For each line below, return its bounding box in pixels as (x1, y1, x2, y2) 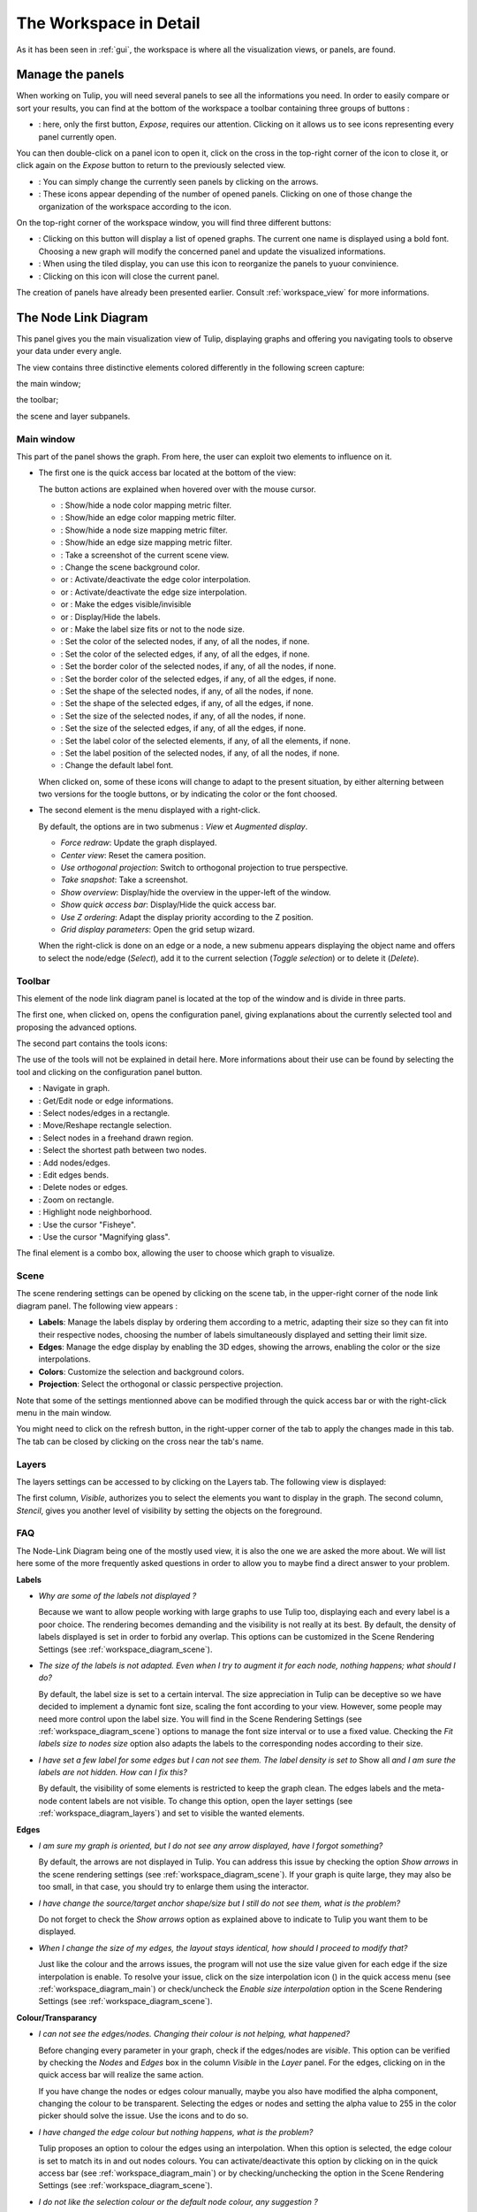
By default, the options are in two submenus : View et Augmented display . (38, 821, 308, 832)
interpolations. (38, 1354, 92, 1364)
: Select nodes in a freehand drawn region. (38, 1133, 194, 1143)
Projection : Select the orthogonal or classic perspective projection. (38, 1379, 284, 1389)
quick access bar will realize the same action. (38, 2070, 204, 2080)
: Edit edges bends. (38, 1169, 110, 1180)
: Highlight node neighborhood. (38, 1207, 152, 1217)
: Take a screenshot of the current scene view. (60, 549, 230, 560)
